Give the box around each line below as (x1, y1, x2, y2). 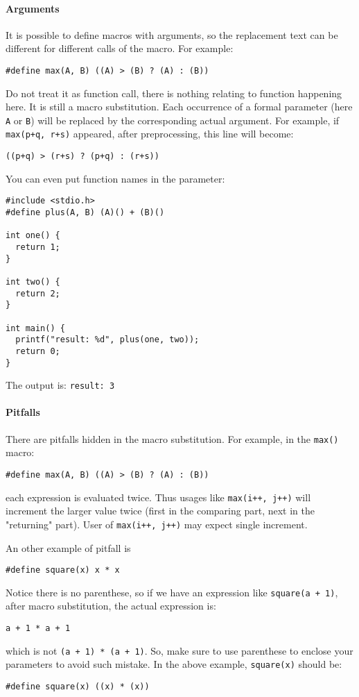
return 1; (15, 242, 60, 253)
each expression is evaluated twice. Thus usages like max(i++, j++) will (6, 489, 311, 504)
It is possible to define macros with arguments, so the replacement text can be (6, 27, 338, 42)
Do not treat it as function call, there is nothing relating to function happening (6, 85, 342, 100)
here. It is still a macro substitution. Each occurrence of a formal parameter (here (6, 99, 353, 114)
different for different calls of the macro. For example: (6, 41, 234, 56)
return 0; (15, 346, 60, 356)
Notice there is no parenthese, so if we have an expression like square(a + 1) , (6, 585, 338, 599)
